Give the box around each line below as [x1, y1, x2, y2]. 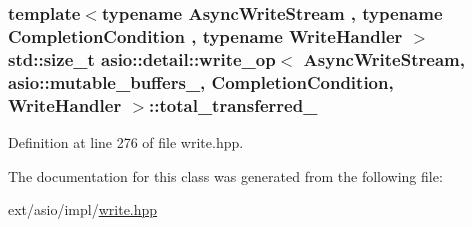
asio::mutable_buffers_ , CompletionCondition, [8, 69, 394, 94]
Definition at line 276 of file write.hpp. [8, 131, 244, 152]
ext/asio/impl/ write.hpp [8, 199, 158, 220]
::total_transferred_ [149, 92, 318, 117]
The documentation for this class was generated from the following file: [8, 165, 443, 186]
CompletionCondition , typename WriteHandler [8, 23, 403, 48]
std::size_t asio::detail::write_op [8, 46, 276, 71]
